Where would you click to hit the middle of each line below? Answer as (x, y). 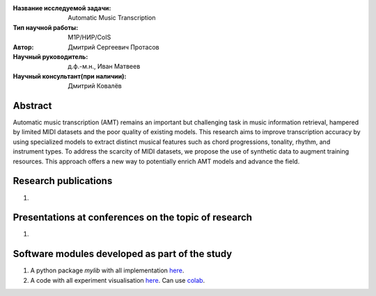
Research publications (63, 181)
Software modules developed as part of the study (123, 254)
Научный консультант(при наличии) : (70, 76)
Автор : (23, 47)
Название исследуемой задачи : (62, 8)
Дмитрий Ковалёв (95, 86)
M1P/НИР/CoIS (89, 38)
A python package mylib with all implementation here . (107, 270)
